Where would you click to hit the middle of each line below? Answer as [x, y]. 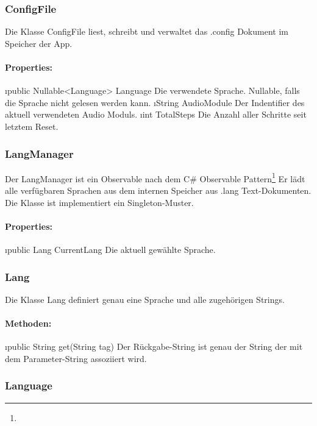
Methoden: [28, 323]
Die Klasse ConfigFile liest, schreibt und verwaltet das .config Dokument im [147, 31]
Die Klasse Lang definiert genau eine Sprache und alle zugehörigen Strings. [145, 299]
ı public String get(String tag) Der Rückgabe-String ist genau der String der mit [154, 346]
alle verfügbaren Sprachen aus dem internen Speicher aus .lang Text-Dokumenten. [158, 190]
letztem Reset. [32, 126]
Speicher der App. [39, 43]
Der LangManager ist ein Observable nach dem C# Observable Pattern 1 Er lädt [155, 177]
